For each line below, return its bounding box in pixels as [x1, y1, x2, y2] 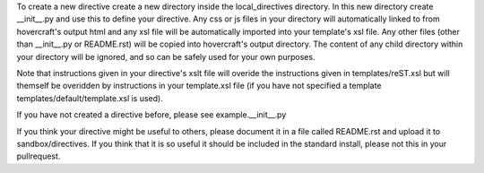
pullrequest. [16, 151, 61, 161]
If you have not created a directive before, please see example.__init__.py [16, 109, 287, 120]
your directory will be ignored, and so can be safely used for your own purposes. [16, 51, 315, 62]
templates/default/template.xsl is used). [16, 92, 163, 103]
